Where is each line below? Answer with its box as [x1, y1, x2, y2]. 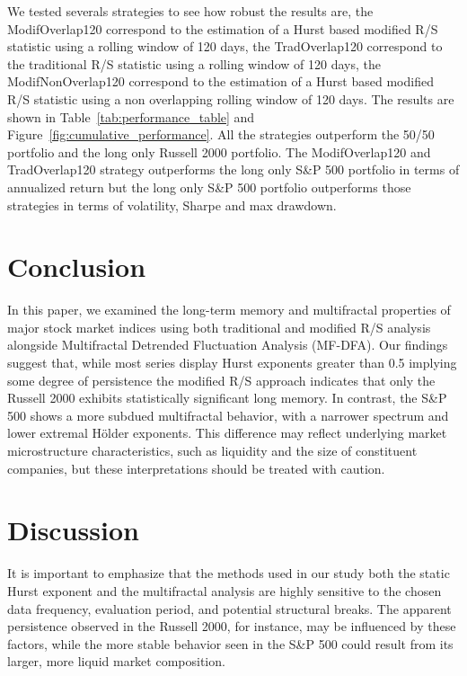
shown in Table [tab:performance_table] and [7, 107, 255, 126]
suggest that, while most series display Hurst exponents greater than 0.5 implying [7, 353, 457, 372]
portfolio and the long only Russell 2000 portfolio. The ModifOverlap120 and [7, 142, 431, 161]
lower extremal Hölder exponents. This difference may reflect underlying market [7, 423, 447, 442]
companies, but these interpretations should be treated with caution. [7, 458, 385, 477]
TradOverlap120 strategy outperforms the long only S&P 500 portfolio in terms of [7, 160, 460, 179]
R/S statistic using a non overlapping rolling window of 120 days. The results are [7, 89, 454, 108]
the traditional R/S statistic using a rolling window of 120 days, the [7, 54, 381, 73]
